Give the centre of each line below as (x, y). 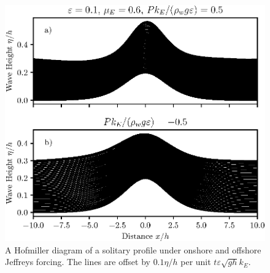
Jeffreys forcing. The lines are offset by (78, 262)
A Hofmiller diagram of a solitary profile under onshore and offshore (133, 249)
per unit (196, 262)
